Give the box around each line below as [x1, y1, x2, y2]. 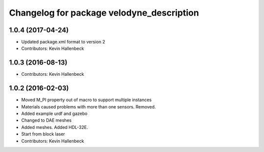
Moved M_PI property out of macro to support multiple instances [21, 97, 152, 103]
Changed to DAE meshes [21, 117, 72, 123]
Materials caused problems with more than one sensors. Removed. [21, 104, 156, 109]
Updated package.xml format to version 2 [21, 39, 105, 45]
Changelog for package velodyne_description [9, 7, 199, 18]
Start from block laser [21, 131, 66, 137]
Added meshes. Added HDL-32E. [21, 124, 88, 130]
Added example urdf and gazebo [21, 110, 88, 117]
